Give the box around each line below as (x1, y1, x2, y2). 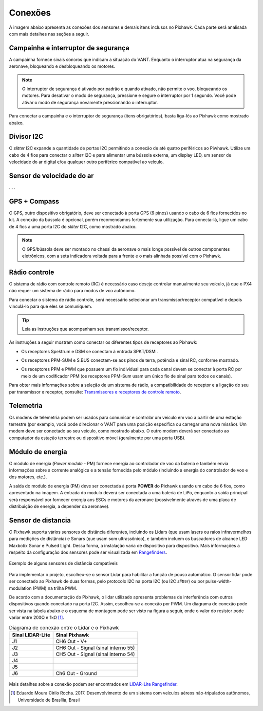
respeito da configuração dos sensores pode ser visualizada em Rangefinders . (9, 549, 168, 555)
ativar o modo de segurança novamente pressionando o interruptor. (22, 99, 158, 105)
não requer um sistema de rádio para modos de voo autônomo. (9, 288, 136, 294)
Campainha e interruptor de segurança (9, 44, 130, 52)
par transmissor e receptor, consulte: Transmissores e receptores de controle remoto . (9, 389, 181, 394)
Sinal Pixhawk (56, 631, 89, 638)
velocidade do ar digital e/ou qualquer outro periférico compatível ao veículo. (9, 159, 164, 165)
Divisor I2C (9, 132, 43, 141)
